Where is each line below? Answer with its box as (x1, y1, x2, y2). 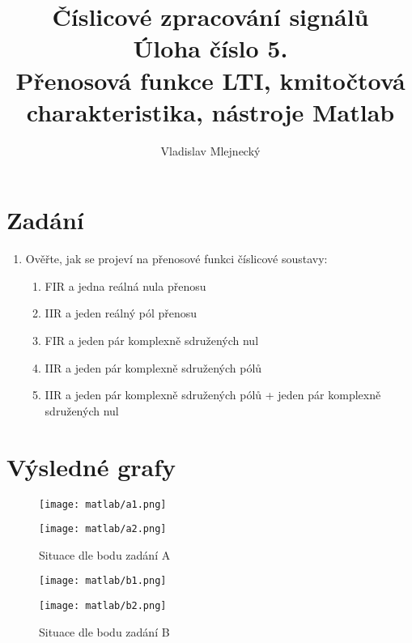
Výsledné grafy (6, 449, 176, 483)
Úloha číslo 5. (133, 32, 288, 65)
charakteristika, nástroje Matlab (26, 95, 395, 128)
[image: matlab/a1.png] (39, 498, 167, 510)
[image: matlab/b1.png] (39, 575, 167, 587)
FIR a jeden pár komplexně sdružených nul (45, 332, 259, 348)
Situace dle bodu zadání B (39, 623, 170, 640)
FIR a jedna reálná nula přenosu (45, 277, 206, 294)
